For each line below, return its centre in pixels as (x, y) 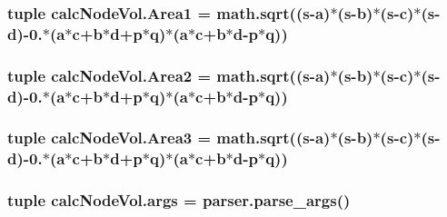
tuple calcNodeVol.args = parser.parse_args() (179, 200)
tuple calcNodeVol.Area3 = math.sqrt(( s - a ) (169, 138)
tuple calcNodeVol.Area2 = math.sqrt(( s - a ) (169, 75)
